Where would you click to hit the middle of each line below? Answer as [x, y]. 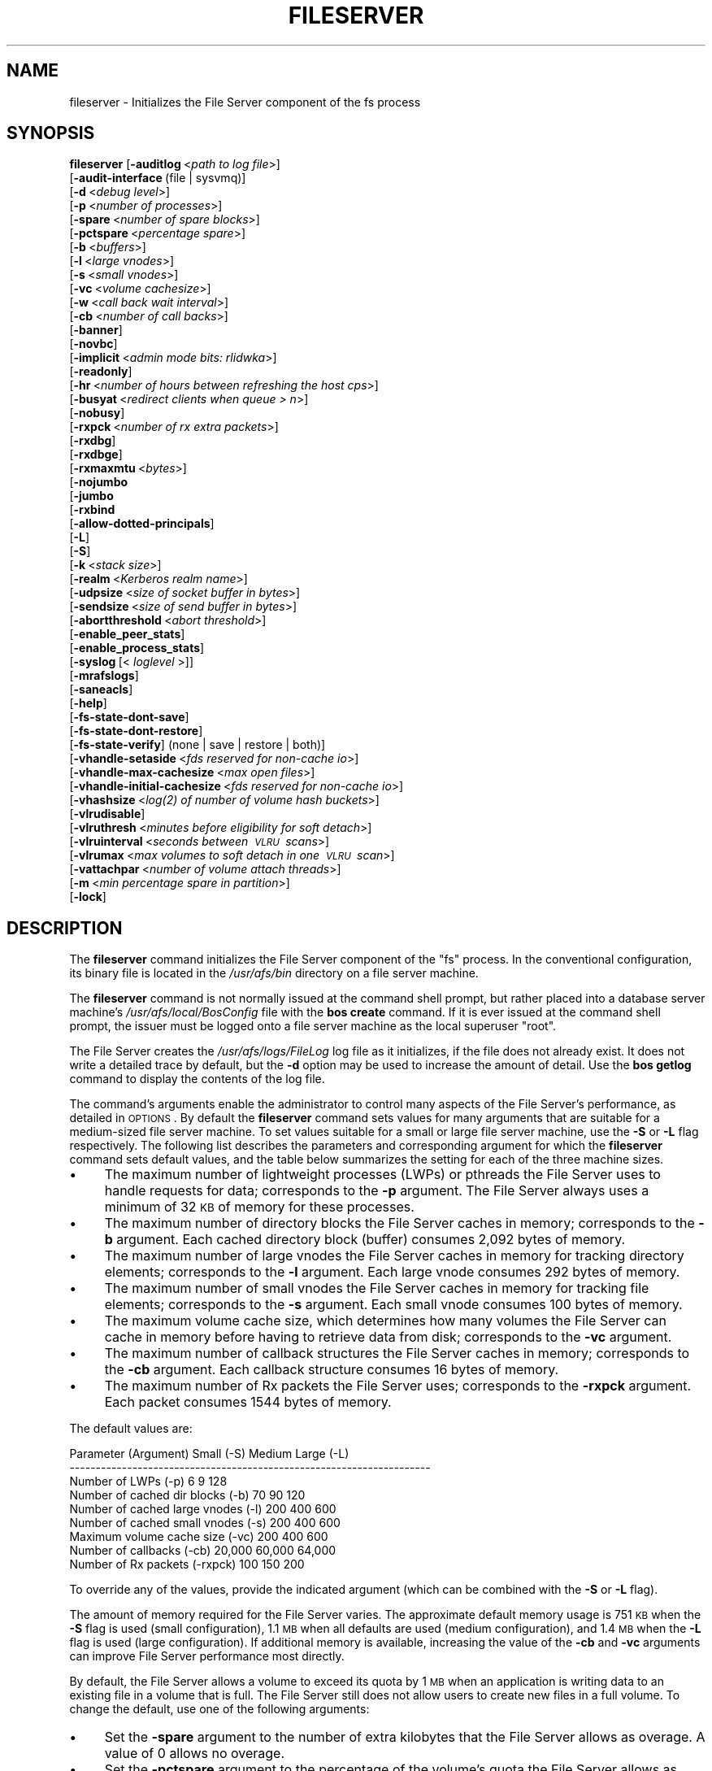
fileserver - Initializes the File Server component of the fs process [245, 102]
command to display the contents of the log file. [197, 1079]
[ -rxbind [92, 510]
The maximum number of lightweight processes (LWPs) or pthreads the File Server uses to [382, 1175]
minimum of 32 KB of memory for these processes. [259, 1207]
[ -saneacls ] [101, 690]
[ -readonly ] [101, 372]
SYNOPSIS [51, 133]
